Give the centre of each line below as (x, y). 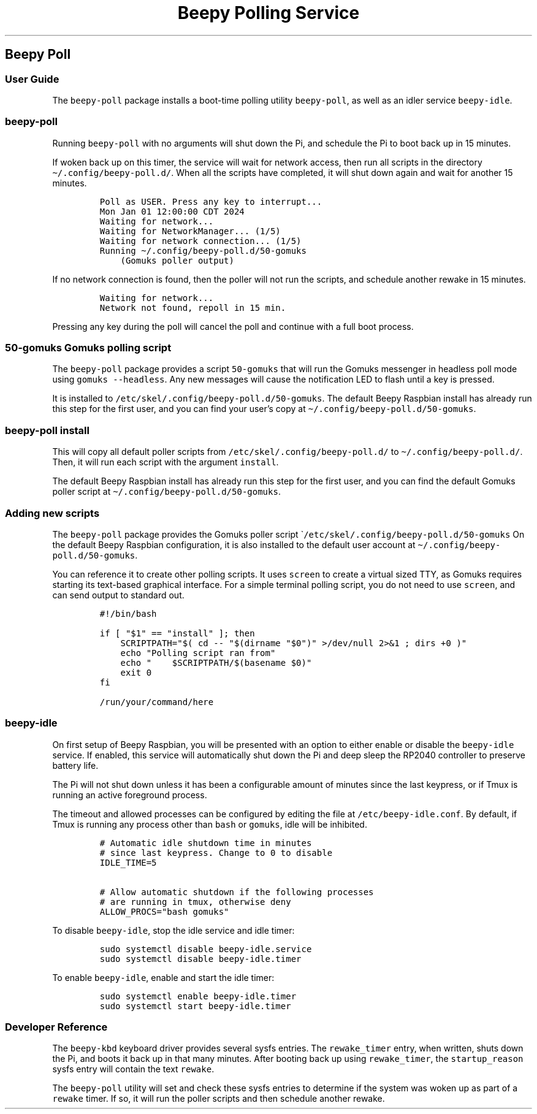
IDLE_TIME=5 (128, 862)
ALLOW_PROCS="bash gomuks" (164, 911)
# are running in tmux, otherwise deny (195, 902)
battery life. (75, 765)
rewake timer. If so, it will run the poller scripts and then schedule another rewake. (219, 1099)
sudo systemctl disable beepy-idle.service (206, 949)
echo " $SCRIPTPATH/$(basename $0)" (216, 662)
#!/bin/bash (128, 613)
